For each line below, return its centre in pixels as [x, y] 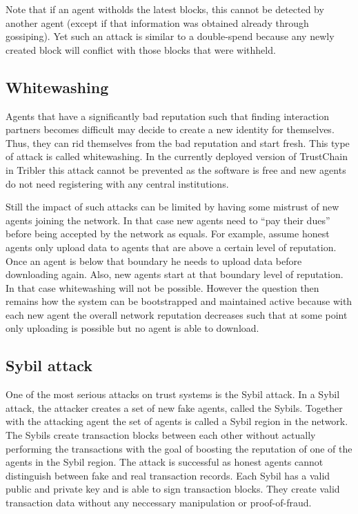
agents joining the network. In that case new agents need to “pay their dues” [168, 220]
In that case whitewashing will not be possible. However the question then [162, 287]
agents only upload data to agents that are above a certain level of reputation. [171, 247]
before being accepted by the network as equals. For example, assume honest [168, 234]
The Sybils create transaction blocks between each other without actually [161, 435]
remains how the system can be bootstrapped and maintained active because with [179, 301]
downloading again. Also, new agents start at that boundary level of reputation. [175, 274]
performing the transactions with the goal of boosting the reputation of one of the [179, 448]
